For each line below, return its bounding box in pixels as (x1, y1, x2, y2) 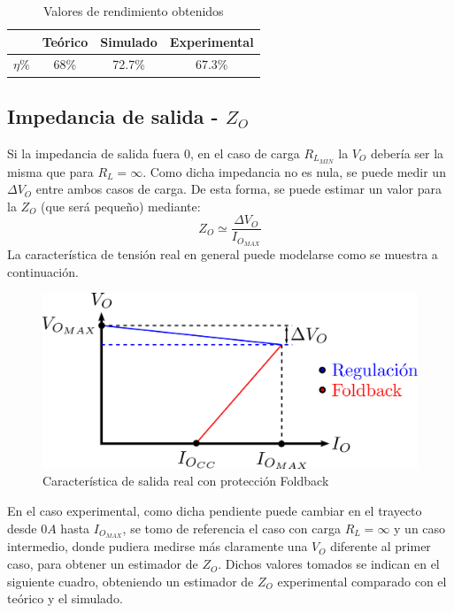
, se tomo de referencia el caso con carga (122, 518, 341, 537)
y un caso (394, 518, 446, 537)
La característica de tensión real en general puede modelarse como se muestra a (7, 245, 438, 264)
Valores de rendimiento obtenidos (43, 2, 224, 19)
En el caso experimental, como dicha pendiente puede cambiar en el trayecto (7, 502, 422, 519)
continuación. (7, 262, 79, 280)
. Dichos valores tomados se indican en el (218, 555, 440, 573)
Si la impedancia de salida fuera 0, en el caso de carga (7, 143, 300, 162)
